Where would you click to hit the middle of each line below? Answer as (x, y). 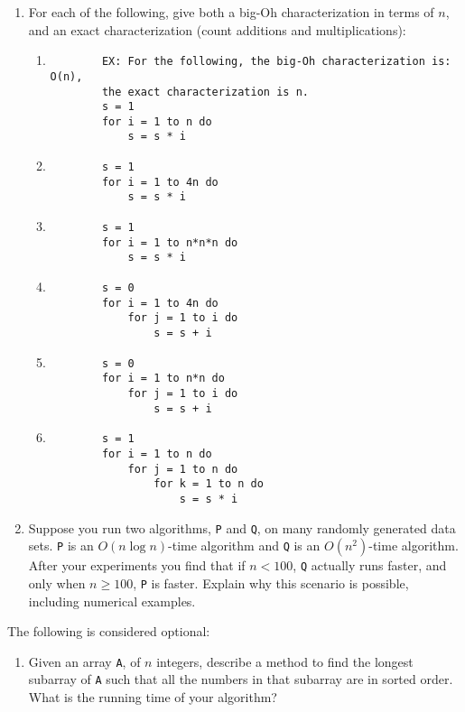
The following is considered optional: (109, 631)
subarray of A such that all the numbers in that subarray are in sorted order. (241, 679)
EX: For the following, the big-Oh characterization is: (276, 62)
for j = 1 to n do (183, 469)
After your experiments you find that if (137, 565)
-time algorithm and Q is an (244, 546)
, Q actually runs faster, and (370, 565)
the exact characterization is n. (205, 92)
